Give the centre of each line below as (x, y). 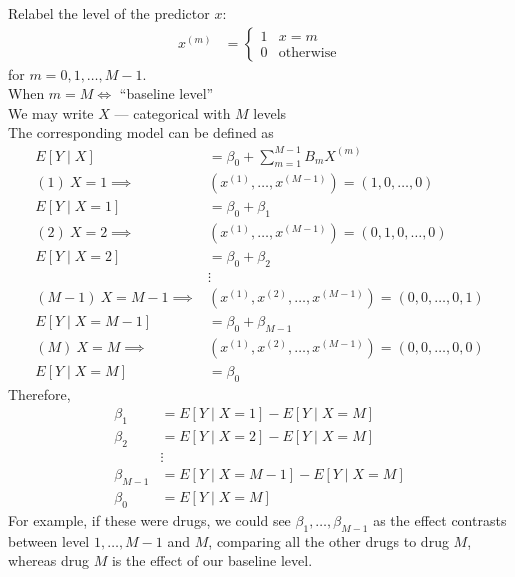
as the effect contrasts (440, 519)
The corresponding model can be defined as (141, 132)
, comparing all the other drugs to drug (328, 540)
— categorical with (172, 112)
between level (49, 540)
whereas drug (49, 560)
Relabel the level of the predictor (109, 13)
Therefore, (39, 393)
